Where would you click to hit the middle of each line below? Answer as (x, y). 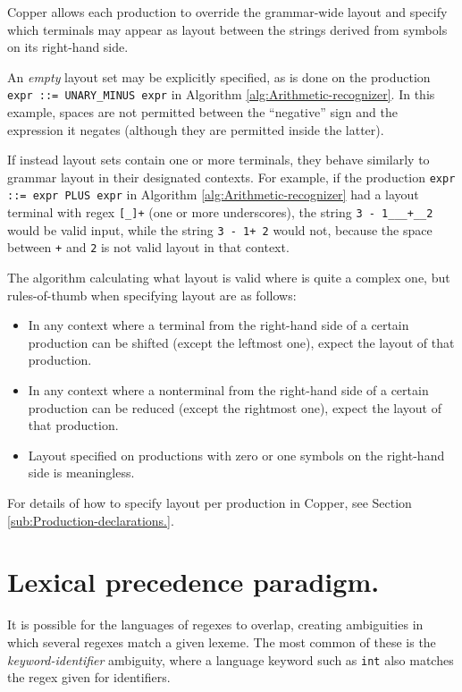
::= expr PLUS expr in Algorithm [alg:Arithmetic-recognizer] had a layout (213, 194)
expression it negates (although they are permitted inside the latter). (196, 129)
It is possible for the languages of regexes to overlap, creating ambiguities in (215, 624)
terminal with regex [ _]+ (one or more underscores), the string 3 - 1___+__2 (220, 212)
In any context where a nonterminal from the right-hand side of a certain (228, 390)
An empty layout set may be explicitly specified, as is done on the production (219, 76)
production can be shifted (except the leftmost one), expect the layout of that (241, 342)
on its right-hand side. (68, 47)
